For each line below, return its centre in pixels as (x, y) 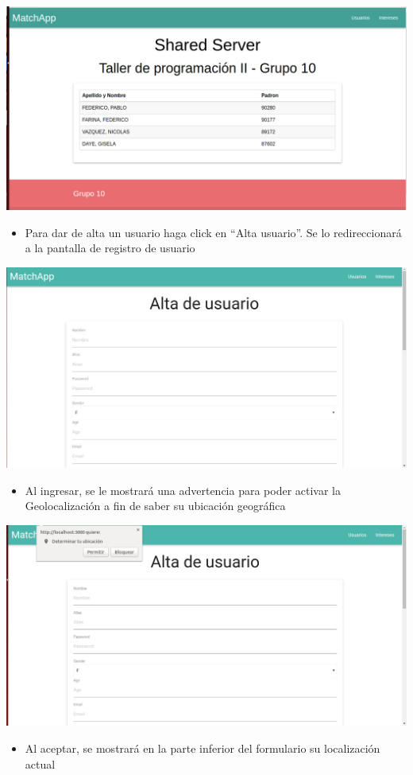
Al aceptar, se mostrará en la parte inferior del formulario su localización (203, 748)
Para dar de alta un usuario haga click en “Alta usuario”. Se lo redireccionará (213, 232)
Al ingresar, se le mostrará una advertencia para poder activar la (183, 490)
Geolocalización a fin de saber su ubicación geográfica (155, 506)
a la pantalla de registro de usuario (110, 248)
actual (40, 763)
